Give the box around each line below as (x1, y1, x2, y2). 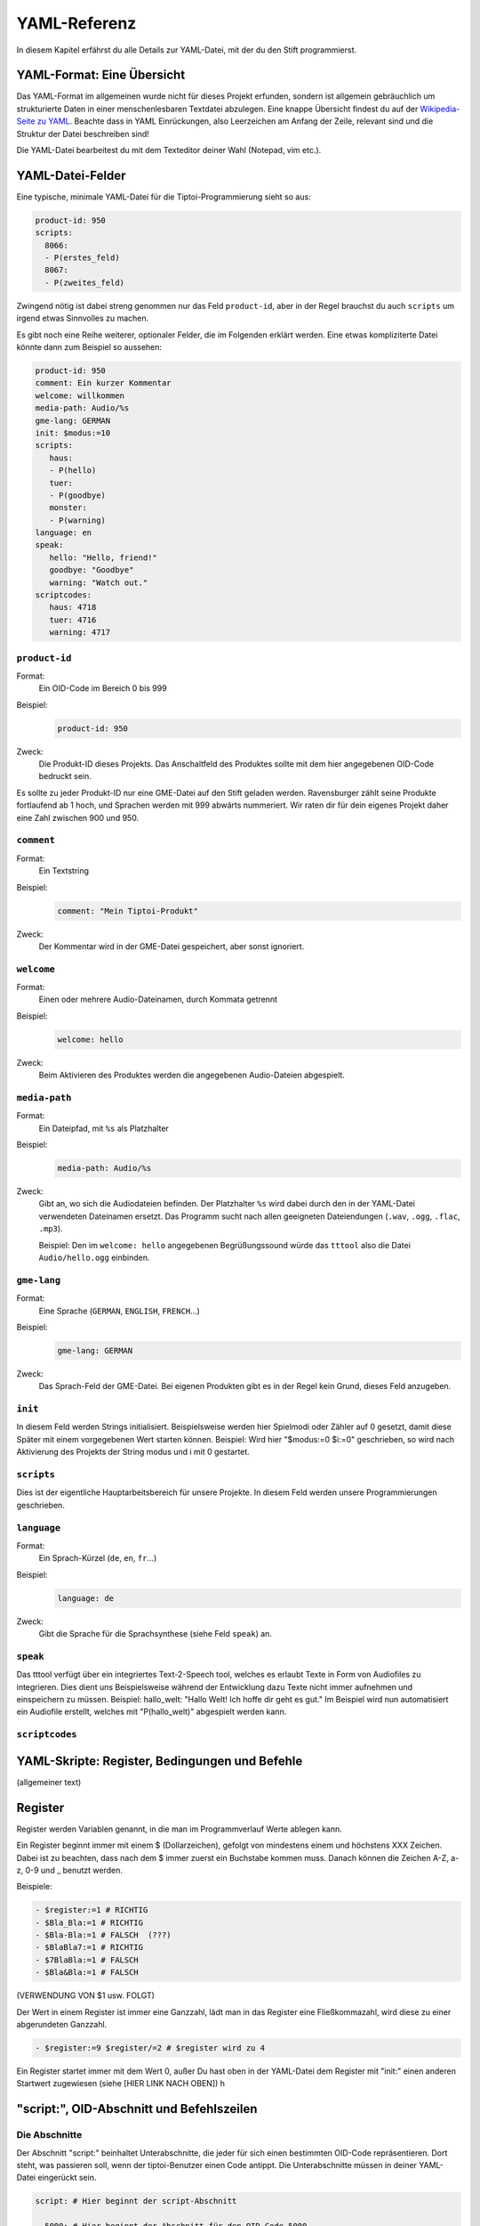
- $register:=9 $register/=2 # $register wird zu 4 (35, 2043, 266, 2052)
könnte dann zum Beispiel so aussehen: (16, 342, 163, 353)
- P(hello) (49, 466, 97, 475)
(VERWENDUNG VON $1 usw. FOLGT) (16, 1990, 156, 2001)
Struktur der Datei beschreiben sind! (16, 128, 150, 139)
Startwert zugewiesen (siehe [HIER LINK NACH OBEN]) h (16, 2078, 226, 2089)
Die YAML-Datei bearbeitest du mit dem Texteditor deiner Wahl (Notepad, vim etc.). (16, 145, 322, 156)
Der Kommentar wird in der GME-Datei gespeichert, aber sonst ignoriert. (38, 940, 305, 952)
